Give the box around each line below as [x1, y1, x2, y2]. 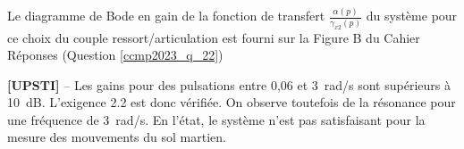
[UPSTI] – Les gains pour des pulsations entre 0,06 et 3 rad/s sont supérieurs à [7, 75, 451, 94]
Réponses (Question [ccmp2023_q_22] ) [7, 46, 224, 64]
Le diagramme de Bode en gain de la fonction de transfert [7, 6, 325, 25]
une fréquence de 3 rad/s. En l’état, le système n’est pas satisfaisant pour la [7, 110, 426, 128]
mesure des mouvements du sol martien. [7, 128, 226, 146]
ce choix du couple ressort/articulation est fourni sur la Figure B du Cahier [7, 28, 420, 46]
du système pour [366, 6, 458, 25]
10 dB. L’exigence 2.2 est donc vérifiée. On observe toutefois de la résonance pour [7, 93, 456, 112]
